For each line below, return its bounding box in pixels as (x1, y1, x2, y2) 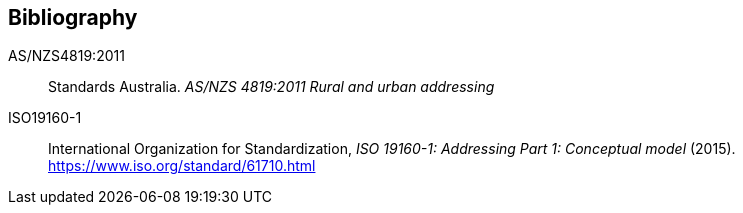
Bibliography (8, 5, 138, 30)
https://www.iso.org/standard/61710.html (48, 157, 316, 175)
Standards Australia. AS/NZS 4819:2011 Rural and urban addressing (48, 78, 495, 96)
